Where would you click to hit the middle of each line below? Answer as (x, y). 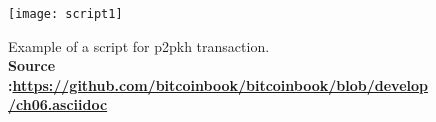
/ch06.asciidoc (58, 104)
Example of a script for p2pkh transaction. (139, 45)
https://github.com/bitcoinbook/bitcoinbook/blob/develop (220, 84)
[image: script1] (65, 14)
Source (32, 65)
